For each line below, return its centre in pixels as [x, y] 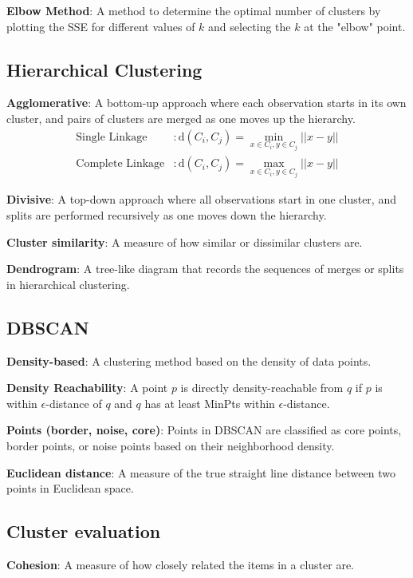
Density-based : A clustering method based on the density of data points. [189, 360]
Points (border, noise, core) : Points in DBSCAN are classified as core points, [204, 430]
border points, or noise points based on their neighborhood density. [171, 445]
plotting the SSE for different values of [101, 26]
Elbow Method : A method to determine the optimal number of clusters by [194, 10]
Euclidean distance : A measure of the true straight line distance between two [201, 472]
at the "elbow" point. [355, 26]
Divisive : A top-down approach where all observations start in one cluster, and [201, 199]
